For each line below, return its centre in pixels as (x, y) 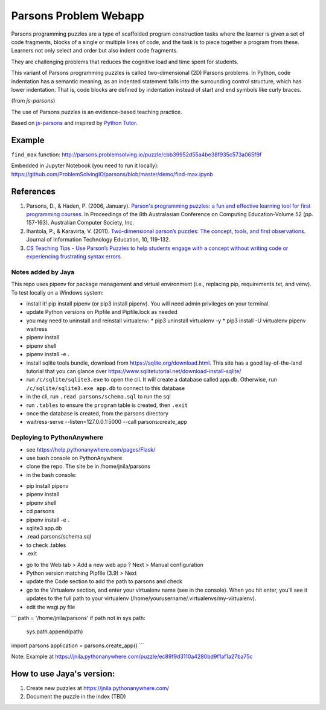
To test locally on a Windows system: (57, 292)
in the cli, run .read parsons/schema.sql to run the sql (99, 397)
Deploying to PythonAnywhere (57, 438)
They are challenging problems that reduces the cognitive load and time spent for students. (125, 62)
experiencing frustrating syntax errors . (74, 256)
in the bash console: (51, 475)
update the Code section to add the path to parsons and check (104, 581)
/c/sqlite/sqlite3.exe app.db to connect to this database (106, 388)
